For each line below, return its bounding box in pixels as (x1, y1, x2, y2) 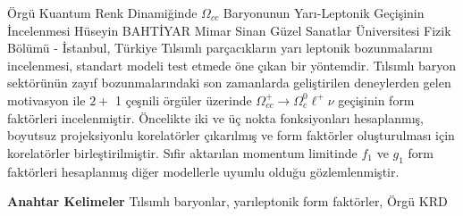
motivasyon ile (7, 90, 86, 109)
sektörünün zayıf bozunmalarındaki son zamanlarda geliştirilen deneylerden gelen (7, 73, 451, 92)
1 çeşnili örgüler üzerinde (115, 90, 252, 109)
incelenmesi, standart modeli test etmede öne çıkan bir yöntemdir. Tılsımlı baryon (7, 55, 457, 74)
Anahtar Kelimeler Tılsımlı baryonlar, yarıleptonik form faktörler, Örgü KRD (7, 192, 448, 211)
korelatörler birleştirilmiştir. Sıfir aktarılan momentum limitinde (7, 143, 358, 162)
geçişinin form (338, 90, 415, 109)
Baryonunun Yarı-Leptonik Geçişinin (223, 4, 425, 21)
